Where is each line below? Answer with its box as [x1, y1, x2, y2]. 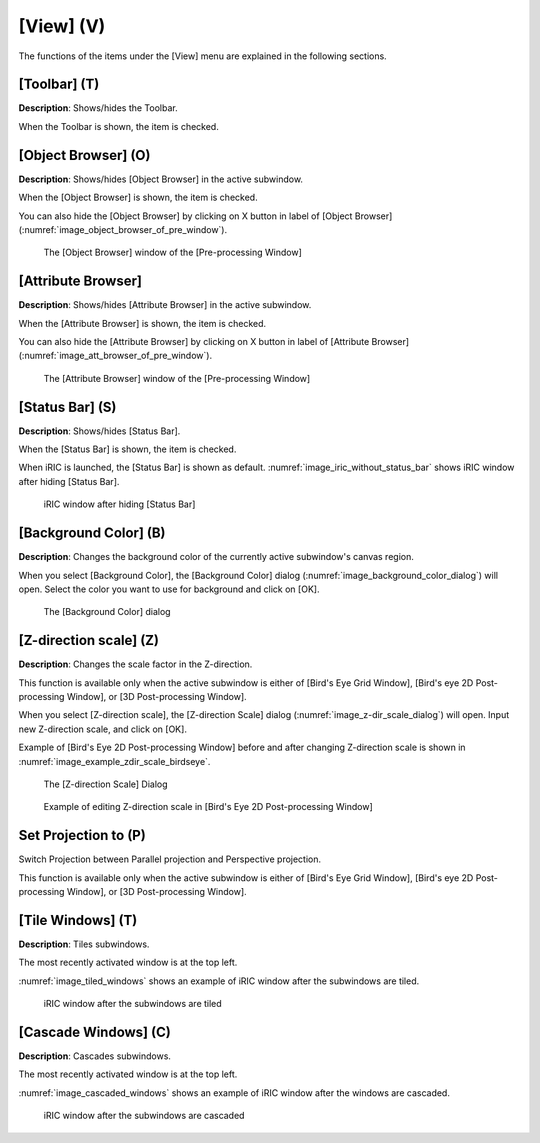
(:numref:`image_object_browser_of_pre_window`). [18, 223, 228, 235]
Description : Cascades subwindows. [18, 1050, 172, 1062]
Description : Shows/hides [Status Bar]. [18, 425, 181, 437]
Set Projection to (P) [18, 827, 147, 844]
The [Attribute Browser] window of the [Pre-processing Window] [43, 372, 311, 384]
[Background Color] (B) [18, 525, 166, 542]
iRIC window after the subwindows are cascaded [43, 1110, 245, 1122]
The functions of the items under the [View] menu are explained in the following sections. [18, 50, 387, 62]
